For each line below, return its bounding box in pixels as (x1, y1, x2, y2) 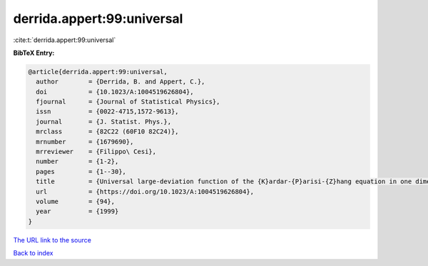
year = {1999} (36, 208, 119, 215)
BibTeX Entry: (13, 48, 55, 57)
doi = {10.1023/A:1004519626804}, (36, 88, 194, 96)
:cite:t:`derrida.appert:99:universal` (13, 36, 116, 44)
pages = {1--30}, (36, 168, 126, 175)
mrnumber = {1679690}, (36, 138, 134, 145)
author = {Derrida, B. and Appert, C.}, (36, 78, 205, 86)
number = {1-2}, (36, 158, 119, 165)
